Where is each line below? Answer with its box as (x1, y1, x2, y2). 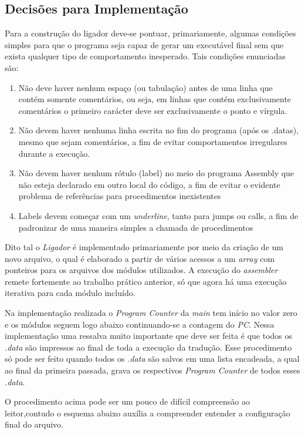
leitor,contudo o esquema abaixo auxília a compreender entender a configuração (5, 406, 290, 419)
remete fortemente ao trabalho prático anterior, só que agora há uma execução (5, 275, 287, 287)
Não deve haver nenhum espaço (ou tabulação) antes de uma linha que (18, 81, 273, 93)
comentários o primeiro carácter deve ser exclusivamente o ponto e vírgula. (18, 104, 287, 116)
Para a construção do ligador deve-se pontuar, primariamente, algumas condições (5, 27, 296, 39)
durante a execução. (18, 147, 90, 159)
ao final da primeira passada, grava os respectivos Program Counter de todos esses (5, 364, 300, 376)
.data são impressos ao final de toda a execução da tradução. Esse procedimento (5, 341, 292, 353)
